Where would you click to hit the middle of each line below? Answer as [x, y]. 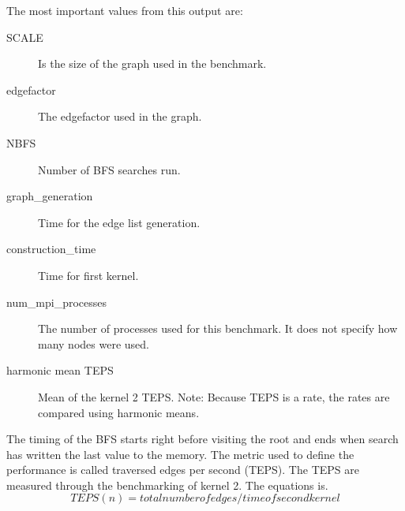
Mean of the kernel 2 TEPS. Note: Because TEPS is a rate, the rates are [214, 396]
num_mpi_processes [57, 302]
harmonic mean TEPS [60, 370]
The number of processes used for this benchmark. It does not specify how [218, 328]
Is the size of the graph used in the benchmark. [152, 63]
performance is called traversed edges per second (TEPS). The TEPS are [183, 470]
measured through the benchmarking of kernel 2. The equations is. [167, 485]
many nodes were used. [94, 343]
